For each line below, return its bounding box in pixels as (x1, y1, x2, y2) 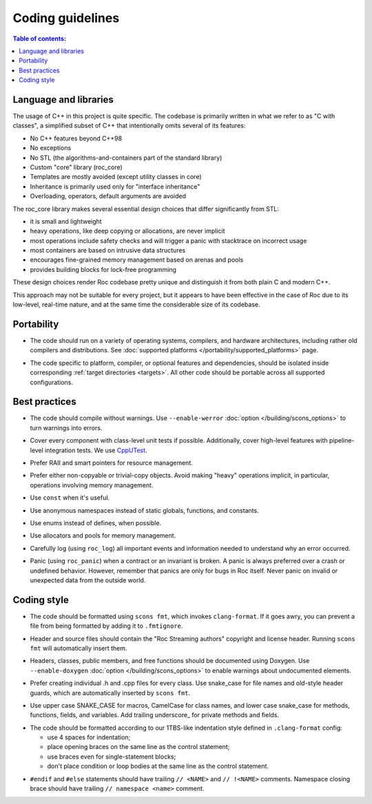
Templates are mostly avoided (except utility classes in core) (30, 173, 203, 181)
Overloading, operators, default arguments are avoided (30, 192, 186, 200)
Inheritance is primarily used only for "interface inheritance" (30, 182, 200, 191)
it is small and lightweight (30, 217, 103, 225)
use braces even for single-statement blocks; (47, 752, 176, 761)
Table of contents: (12, 34, 67, 43)
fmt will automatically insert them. (30, 644, 127, 652)
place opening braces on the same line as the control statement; (47, 743, 230, 751)
